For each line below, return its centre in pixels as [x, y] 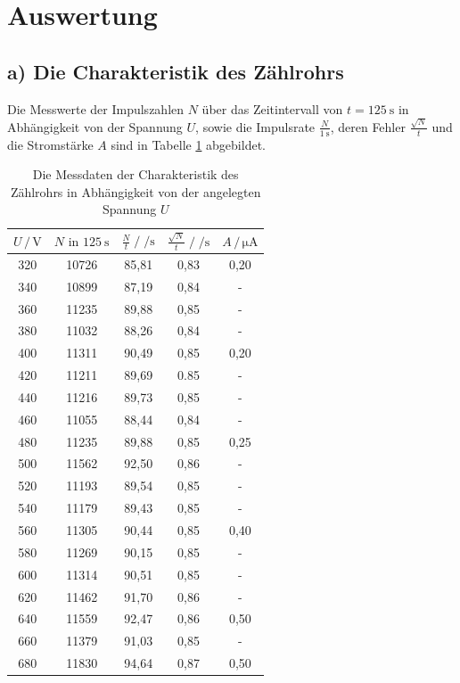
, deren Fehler [368, 126]
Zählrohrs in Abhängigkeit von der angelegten [136, 191]
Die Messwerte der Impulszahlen [96, 108]
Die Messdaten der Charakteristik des [136, 174]
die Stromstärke [50, 144]
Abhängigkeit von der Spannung [95, 126]
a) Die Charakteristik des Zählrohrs [176, 71]
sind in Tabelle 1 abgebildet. [188, 144]
